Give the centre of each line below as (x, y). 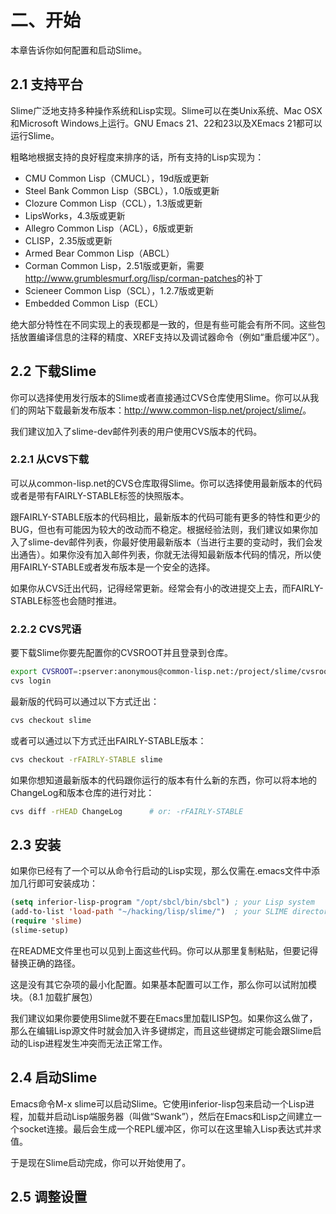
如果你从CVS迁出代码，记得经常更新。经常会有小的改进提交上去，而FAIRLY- (167, 588)
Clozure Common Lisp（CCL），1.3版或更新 (113, 203)
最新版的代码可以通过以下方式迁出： (85, 701)
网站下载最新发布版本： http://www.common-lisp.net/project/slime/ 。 (169, 410)
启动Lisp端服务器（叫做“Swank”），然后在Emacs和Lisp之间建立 (183, 1116)
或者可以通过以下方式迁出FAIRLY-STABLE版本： (108, 740)
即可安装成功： (67, 883)
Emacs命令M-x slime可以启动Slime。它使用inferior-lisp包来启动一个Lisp (158, 1103)
